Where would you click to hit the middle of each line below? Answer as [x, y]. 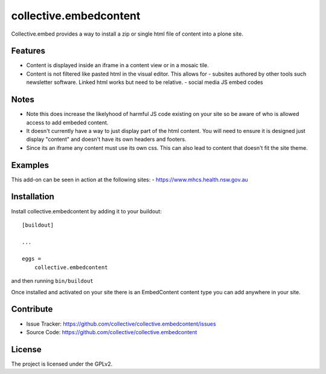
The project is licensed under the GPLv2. [62, 364]
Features [28, 51]
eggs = [32, 259]
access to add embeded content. [67, 122]
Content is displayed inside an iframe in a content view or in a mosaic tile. [118, 65]
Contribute [32, 309]
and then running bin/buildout [52, 281]
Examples [30, 165]
